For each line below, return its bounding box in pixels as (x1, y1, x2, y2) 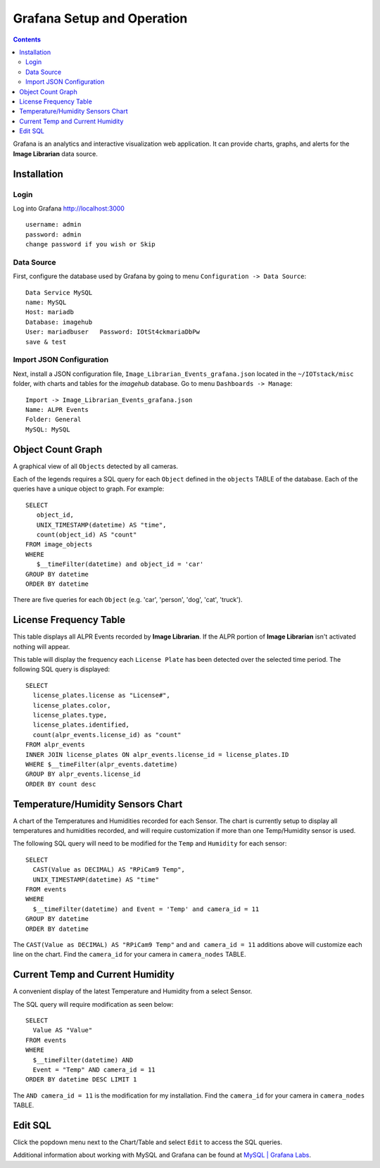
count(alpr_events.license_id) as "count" (32, 731, 182, 739)
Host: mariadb (25, 308, 74, 316)
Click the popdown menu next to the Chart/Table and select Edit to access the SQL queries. (13, 1138, 283, 1147)
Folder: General (25, 415, 82, 424)
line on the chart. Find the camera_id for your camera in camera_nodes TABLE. (13, 950, 246, 959)
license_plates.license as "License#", (32, 691, 170, 700)
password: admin (25, 230, 82, 239)
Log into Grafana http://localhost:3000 (13, 204, 125, 213)
